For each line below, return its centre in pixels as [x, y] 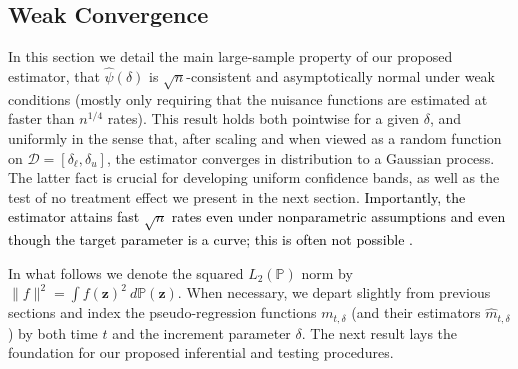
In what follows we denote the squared [126, 272]
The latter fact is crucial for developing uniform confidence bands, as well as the [254, 177]
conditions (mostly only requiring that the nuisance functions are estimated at [248, 98]
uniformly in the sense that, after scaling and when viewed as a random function [255, 137]
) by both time [53, 332]
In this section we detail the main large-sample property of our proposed [230, 56]
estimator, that [54, 76]
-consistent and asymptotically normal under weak [340, 76]
